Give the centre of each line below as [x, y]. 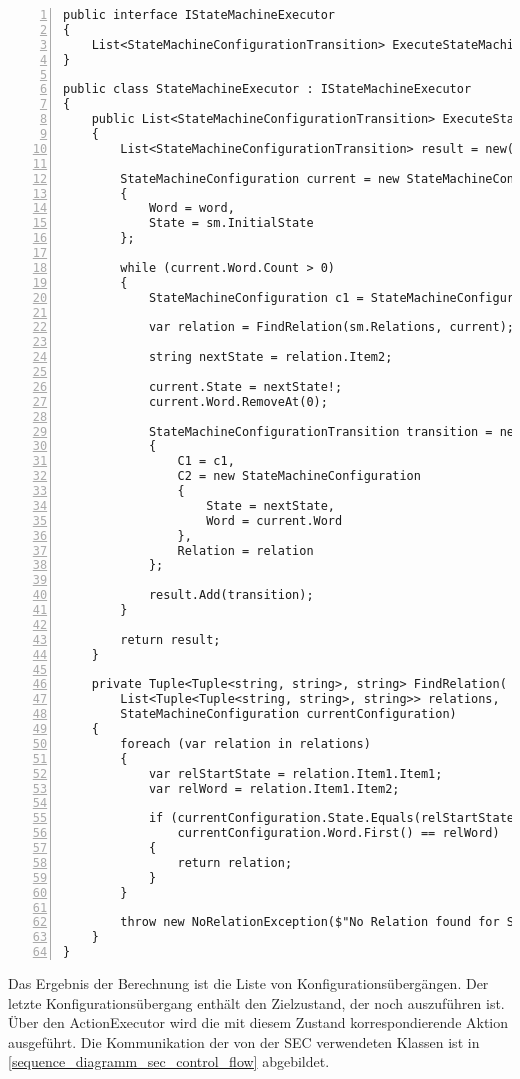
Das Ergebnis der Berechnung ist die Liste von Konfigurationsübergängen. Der [248, 983]
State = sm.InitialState [231, 223]
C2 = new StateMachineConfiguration [299, 476]
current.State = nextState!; [245, 386]
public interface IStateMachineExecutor [199, 15]
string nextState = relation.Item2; [270, 357]
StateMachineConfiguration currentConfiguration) [288, 714]
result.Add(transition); [231, 595]
